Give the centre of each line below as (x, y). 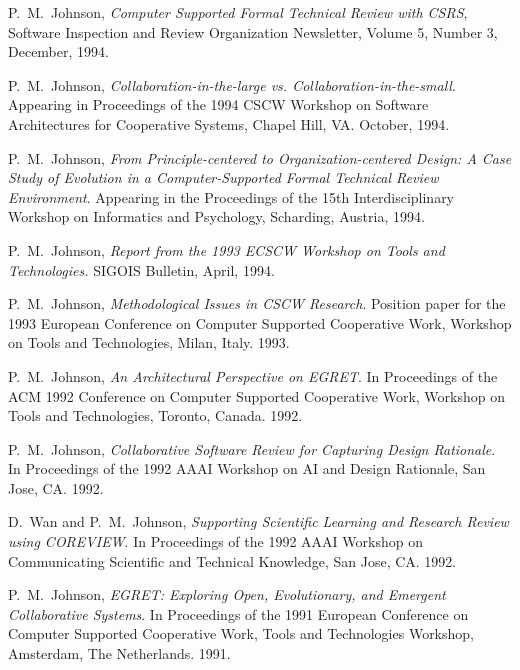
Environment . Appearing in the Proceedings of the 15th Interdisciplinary (231, 196)
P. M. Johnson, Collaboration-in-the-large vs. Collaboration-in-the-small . (232, 84)
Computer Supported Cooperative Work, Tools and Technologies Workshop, (241, 633)
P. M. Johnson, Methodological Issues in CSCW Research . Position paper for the (257, 303)
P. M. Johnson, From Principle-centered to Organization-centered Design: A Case (260, 157)
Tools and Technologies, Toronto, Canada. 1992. (155, 415)
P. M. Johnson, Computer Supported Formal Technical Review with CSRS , (238, 12)
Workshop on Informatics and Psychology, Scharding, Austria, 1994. (216, 216)
